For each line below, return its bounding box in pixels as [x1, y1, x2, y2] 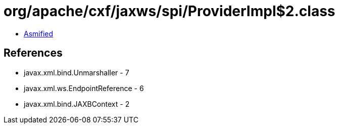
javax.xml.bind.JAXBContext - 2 [24, 99, 130, 108]
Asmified [24, 29, 54, 38]
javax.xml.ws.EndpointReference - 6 [24, 83, 144, 93]
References [4, 47, 63, 60]
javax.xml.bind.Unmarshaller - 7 [24, 68, 129, 77]
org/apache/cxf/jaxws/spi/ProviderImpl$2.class [4, 3, 335, 20]
